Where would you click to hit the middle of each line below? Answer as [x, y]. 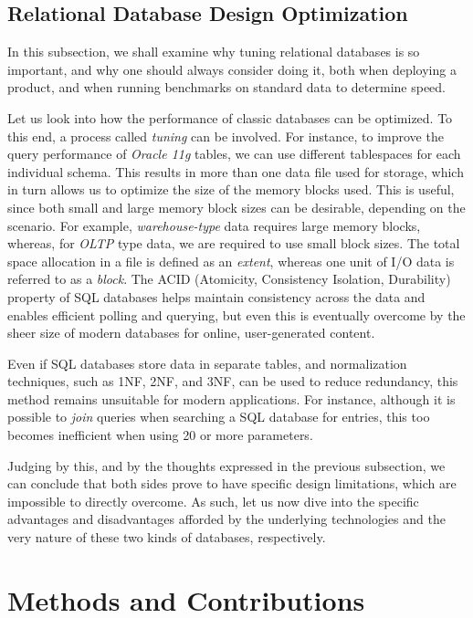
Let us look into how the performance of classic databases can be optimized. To [230, 117]
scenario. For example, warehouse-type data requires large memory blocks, [214, 225]
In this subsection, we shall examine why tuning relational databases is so [214, 52]
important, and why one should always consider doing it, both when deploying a [232, 69]
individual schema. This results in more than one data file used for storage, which [236, 171]
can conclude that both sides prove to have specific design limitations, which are [232, 483]
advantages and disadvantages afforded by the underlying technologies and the [226, 519]
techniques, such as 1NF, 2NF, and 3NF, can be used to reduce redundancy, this [233, 381]
